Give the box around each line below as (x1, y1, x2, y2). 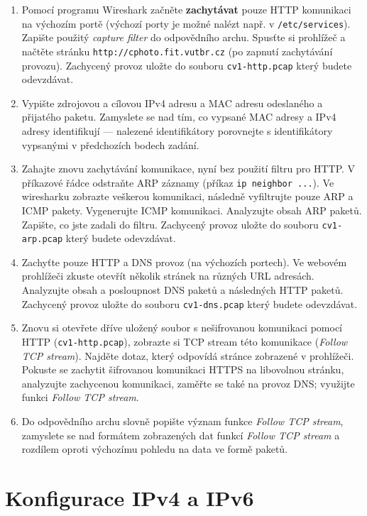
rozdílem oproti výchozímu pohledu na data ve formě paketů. (21, 441, 288, 456)
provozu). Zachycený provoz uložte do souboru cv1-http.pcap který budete (21, 57, 352, 72)
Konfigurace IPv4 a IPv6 (5, 483, 254, 512)
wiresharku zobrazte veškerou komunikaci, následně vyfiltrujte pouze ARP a (21, 189, 354, 204)
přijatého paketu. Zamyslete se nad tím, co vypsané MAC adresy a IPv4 (21, 109, 336, 124)
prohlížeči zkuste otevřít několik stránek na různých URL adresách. (21, 268, 314, 283)
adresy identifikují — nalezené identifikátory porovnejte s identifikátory (21, 123, 333, 138)
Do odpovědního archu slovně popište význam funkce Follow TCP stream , (21, 413, 344, 428)
